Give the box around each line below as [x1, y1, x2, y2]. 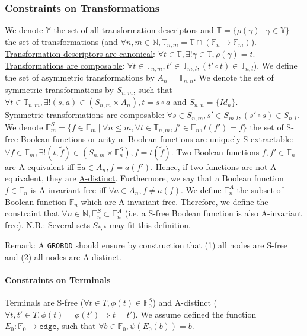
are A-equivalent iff [5, 160, 75, 172]
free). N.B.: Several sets [5, 218, 90, 231]
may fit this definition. [109, 218, 191, 231]
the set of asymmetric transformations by [5, 71, 155, 84]
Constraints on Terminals [5, 273, 111, 286]
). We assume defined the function [132, 308, 257, 320]
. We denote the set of [193, 71, 274, 84]
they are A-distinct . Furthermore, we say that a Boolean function [46, 172, 284, 184]
